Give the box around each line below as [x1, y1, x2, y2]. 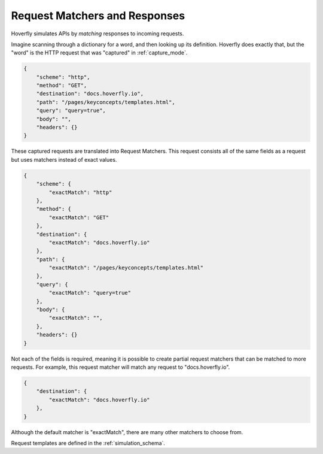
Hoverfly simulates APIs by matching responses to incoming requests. [11, 30, 184, 37]
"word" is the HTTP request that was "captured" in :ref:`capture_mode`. [11, 49, 188, 56]
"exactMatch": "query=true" [48, 289, 132, 296]
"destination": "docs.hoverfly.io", [36, 90, 144, 97]
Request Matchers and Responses [11, 9, 185, 22]
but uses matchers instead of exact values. [11, 156, 117, 163]
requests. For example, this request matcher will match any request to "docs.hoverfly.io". [11, 363, 230, 371]
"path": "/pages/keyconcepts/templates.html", [36, 99, 176, 105]
